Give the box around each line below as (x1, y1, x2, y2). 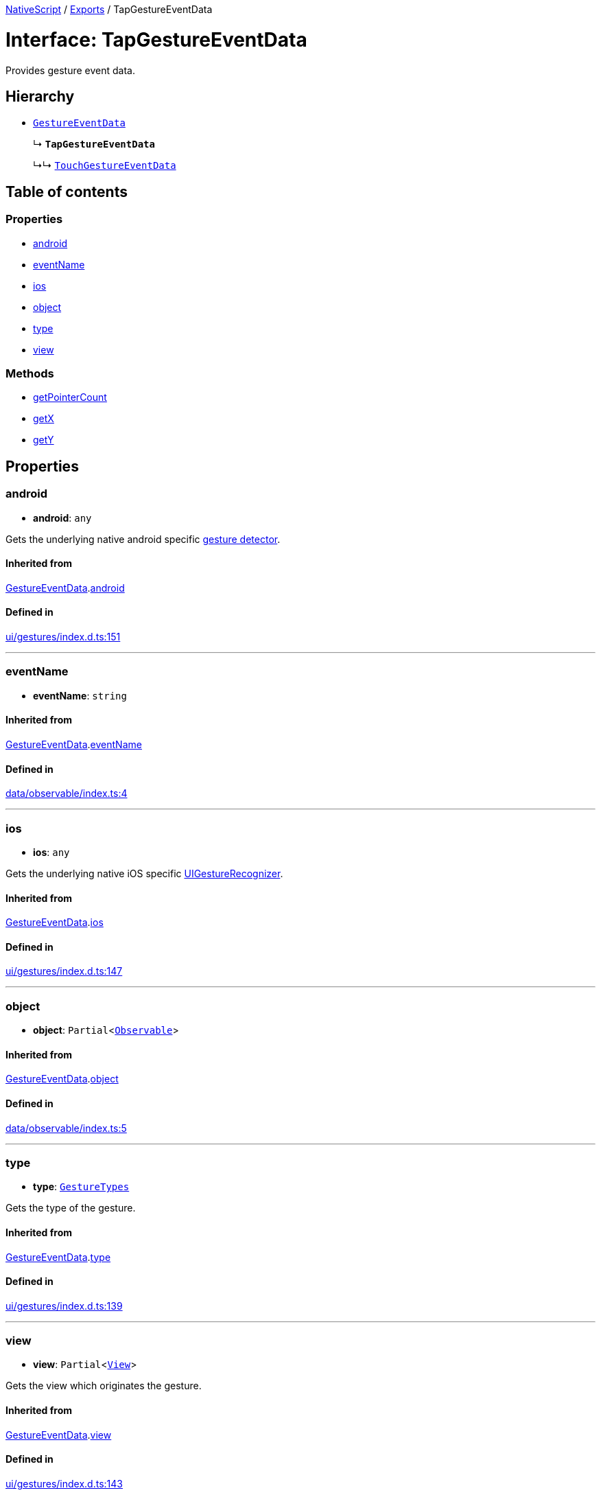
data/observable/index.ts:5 (5, 1122, 127, 1134)
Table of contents (5, 183, 128, 200)
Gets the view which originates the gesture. (5, 1380, 202, 1392)
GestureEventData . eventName (5, 738, 142, 750)
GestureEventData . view (5, 1428, 112, 1441)
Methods (5, 366, 54, 380)
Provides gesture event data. (5, 64, 135, 76)
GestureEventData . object (5, 1073, 119, 1085)
